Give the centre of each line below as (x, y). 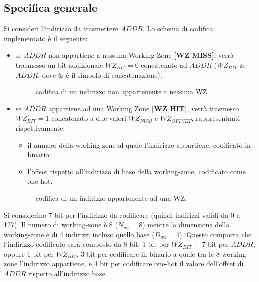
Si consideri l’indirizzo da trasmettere (61, 29)
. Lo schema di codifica (178, 29)
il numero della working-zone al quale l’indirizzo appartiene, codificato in (139, 145)
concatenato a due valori (89, 118)
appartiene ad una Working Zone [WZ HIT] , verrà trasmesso (144, 108)
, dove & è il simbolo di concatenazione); (100, 75)
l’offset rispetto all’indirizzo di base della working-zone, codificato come (137, 171)
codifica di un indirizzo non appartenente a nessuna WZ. (122, 92)
